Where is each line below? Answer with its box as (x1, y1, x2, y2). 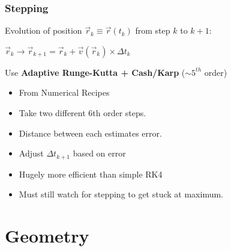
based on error (73, 147, 126, 160)
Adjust (19, 147, 44, 160)
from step (135, 24, 170, 37)
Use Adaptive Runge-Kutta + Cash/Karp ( (5, 66, 185, 78)
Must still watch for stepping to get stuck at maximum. (19, 188, 224, 200)
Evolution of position (5, 24, 82, 37)
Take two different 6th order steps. (19, 107, 146, 119)
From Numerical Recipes (19, 86, 110, 99)
